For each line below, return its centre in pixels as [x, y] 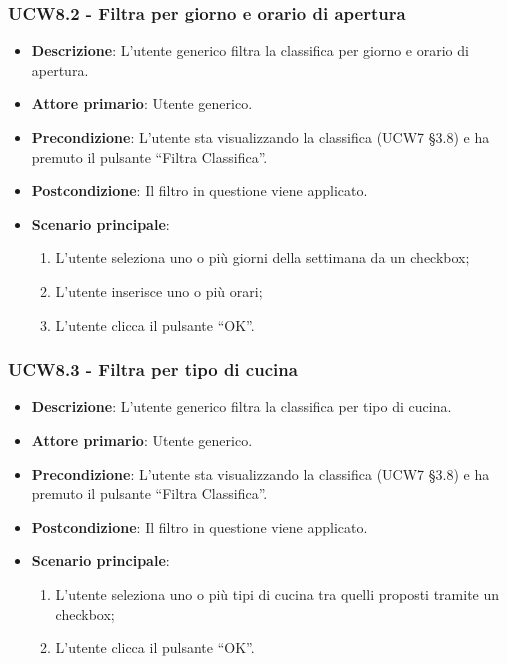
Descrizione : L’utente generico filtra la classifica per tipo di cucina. [241, 406]
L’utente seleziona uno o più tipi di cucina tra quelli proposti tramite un [277, 593]
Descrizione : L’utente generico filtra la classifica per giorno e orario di [250, 50]
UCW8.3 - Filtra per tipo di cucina [153, 369]
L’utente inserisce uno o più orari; [159, 290]
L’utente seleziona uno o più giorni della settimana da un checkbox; [262, 257]
